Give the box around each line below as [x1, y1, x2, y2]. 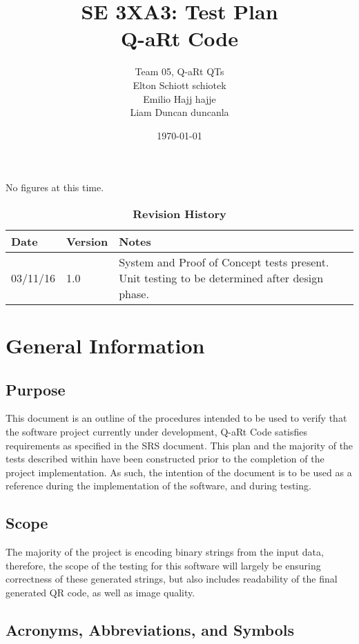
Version [66, 233, 108, 249]
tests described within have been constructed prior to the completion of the [6, 451, 324, 466]
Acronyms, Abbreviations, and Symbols [6, 618, 295, 640]
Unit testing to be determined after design [119, 269, 324, 286]
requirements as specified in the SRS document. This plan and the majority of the [6, 438, 353, 452]
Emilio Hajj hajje [143, 91, 216, 106]
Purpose [6, 378, 66, 400]
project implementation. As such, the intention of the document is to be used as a [6, 465, 352, 479]
